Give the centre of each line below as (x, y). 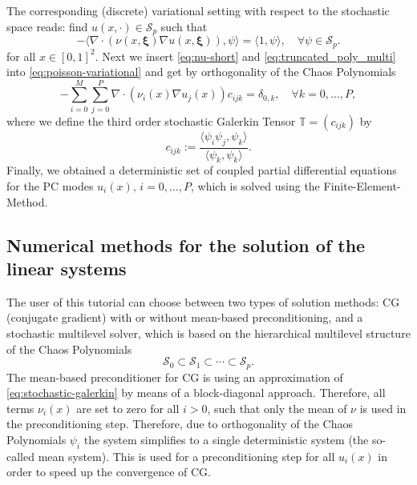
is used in (383, 408)
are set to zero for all (128, 408)
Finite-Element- (362, 186)
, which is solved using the (255, 186)
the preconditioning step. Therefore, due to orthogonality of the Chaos (180, 424)
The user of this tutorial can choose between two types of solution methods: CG (203, 301)
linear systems (67, 268)
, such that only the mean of (277, 408)
